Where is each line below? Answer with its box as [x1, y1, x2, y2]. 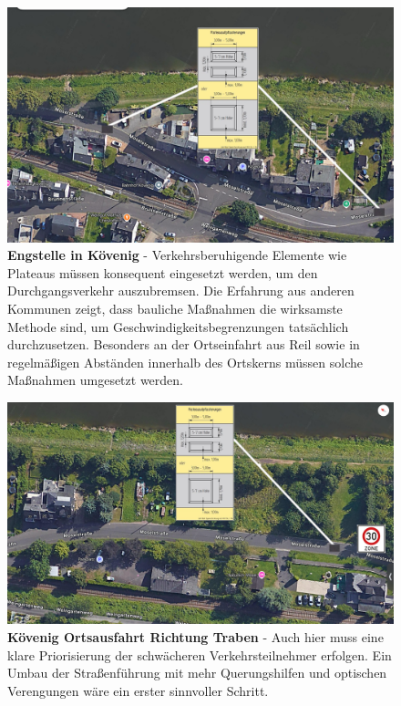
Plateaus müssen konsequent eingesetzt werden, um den [7, 263, 318, 282]
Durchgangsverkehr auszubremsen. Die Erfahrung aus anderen [7, 281, 355, 300]
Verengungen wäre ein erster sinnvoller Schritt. [7, 680, 269, 700]
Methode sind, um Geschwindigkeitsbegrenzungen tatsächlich [7, 317, 349, 336]
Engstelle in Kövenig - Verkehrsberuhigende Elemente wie [7, 245, 347, 265]
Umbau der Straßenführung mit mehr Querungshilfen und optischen [7, 663, 387, 682]
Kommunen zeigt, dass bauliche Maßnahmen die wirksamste [7, 298, 343, 317]
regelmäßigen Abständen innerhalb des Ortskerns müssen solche [7, 352, 363, 371]
